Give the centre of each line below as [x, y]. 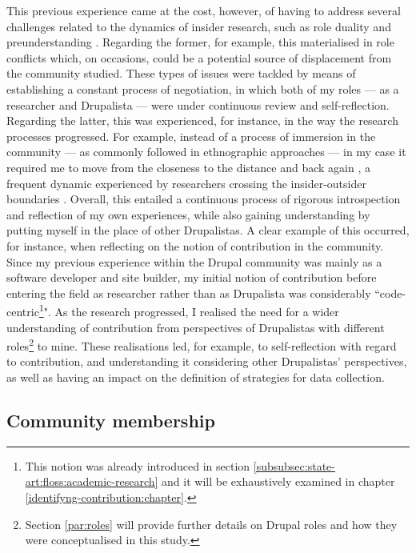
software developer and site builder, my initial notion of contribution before [192, 277]
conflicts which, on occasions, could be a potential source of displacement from [199, 57]
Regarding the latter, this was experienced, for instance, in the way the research [202, 120]
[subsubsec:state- [294, 465]
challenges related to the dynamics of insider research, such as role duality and [199, 26]
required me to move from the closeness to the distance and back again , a [188, 167]
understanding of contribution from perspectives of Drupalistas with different [196, 327]
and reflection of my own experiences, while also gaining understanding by [188, 214]
